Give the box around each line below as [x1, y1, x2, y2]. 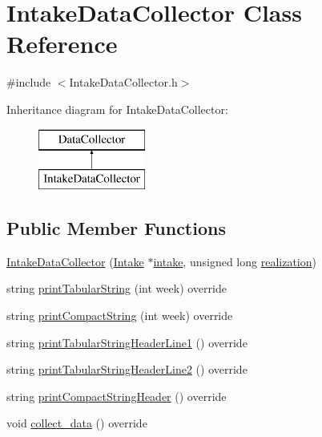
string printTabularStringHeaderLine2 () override [6, 361, 248, 378]
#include [6, 74, 51, 91]
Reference [6, 27, 118, 60]
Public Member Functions [6, 216, 226, 241]
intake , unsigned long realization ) [153, 253, 316, 269]
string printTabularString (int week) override [6, 280, 227, 297]
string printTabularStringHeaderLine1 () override [6, 334, 248, 350]
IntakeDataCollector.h [69, 74, 178, 91]
